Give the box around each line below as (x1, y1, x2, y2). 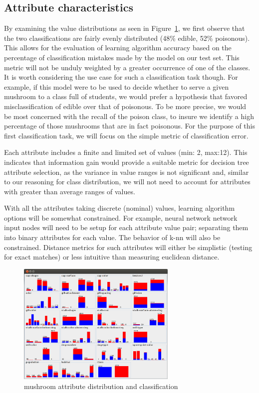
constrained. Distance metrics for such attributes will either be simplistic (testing (4, 242, 253, 252)
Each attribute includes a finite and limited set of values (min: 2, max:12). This (4, 147, 248, 157)
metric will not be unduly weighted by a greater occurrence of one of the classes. (4, 62, 251, 72)
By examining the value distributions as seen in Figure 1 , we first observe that (4, 23, 245, 33)
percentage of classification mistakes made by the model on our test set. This (4, 52, 240, 62)
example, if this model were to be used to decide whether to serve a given (4, 81, 229, 92)
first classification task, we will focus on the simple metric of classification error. (4, 130, 249, 140)
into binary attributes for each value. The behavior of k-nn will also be (4, 232, 221, 243)
